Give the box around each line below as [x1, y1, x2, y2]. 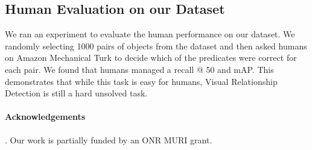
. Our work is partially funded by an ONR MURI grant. [5, 133, 212, 146]
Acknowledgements [5, 110, 86, 123]
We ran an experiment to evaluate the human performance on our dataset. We [5, 28, 295, 40]
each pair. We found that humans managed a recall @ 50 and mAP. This [5, 63, 274, 75]
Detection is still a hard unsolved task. [5, 87, 148, 99]
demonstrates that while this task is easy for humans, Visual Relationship [5, 75, 278, 87]
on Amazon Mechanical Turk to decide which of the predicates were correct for [5, 51, 297, 64]
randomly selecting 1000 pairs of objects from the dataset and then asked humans [5, 39, 307, 52]
